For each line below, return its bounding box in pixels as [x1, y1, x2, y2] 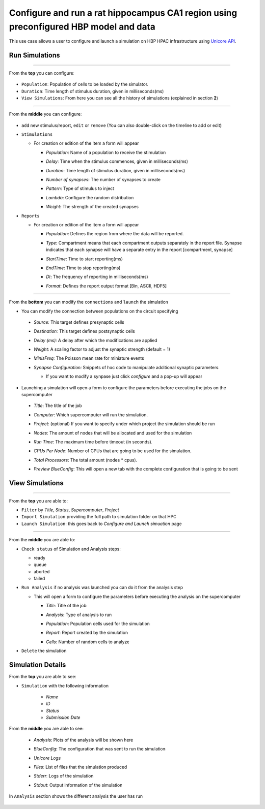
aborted [33, 568, 50, 574]
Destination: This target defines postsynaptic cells [33, 328, 135, 334]
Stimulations [21, 132, 53, 137]
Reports [21, 213, 40, 218]
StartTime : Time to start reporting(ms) [46, 256, 123, 262]
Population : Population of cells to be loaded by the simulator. [21, 81, 149, 87]
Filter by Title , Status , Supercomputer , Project [21, 507, 120, 513]
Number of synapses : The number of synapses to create [46, 177, 161, 183]
